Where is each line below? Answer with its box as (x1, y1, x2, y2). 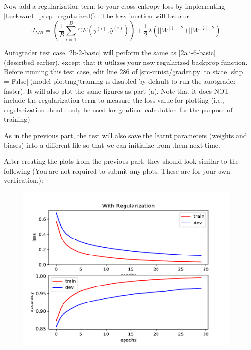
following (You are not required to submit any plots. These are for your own (4, 165, 230, 175)
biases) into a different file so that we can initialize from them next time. (4, 140, 220, 150)
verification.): (4, 175, 43, 185)
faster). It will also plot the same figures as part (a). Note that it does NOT (4, 85, 230, 95)
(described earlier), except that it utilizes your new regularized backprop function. (4, 57, 248, 67)
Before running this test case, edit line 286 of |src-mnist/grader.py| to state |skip (4, 66, 243, 77)
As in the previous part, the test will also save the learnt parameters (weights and (4, 130, 247, 140)
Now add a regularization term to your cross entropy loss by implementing (4, 1, 225, 11)
